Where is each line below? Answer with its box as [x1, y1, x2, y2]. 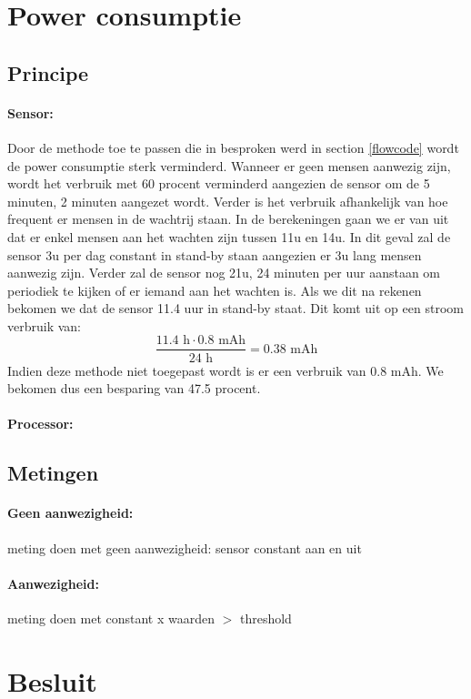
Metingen [7, 459, 99, 487]
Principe [7, 58, 89, 86]
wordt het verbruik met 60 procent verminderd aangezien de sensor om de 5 [7, 174, 430, 193]
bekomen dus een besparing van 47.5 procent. [7, 379, 261, 398]
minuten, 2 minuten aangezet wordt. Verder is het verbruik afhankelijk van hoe [7, 191, 448, 210]
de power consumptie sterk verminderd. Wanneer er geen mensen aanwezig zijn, [7, 156, 451, 175]
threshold [239, 608, 292, 627]
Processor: [7, 414, 74, 433]
